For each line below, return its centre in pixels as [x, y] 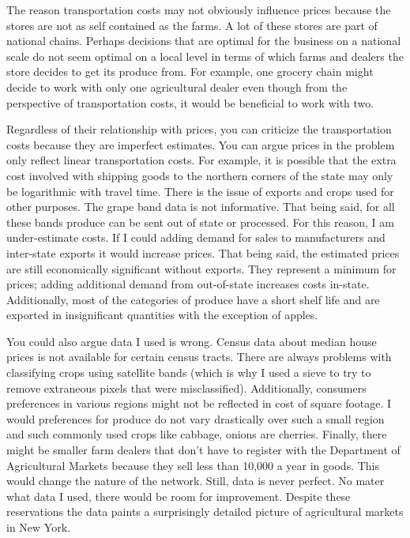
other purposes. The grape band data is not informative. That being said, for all [201, 207]
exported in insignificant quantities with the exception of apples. [162, 315]
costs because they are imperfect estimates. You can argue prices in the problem [201, 144]
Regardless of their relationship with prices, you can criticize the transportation [199, 129]
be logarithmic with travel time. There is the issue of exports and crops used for [200, 191]
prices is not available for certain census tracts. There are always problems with [199, 357]
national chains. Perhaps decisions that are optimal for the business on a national [204, 41]
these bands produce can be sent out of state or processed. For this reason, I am [200, 222]
